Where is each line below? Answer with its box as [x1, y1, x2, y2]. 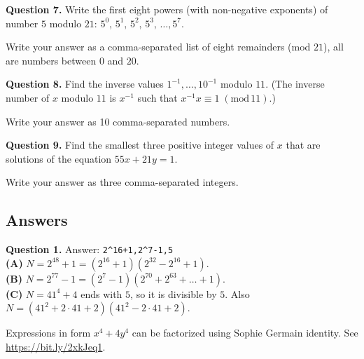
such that [137, 90, 178, 104]
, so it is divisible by [130, 286, 217, 301]
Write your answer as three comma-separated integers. [6, 175, 239, 189]
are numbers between [6, 53, 97, 67]
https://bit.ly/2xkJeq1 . [6, 339, 106, 353]
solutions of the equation [6, 151, 112, 165]
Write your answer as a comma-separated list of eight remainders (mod [6, 39, 311, 54]
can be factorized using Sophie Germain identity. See [132, 325, 358, 340]
